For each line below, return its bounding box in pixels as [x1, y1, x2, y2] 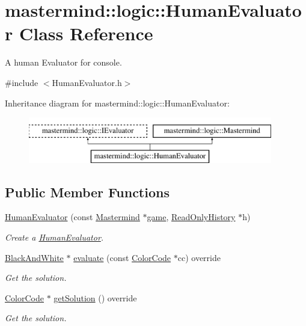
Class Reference [19, 21, 153, 46]
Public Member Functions [5, 182, 170, 201]
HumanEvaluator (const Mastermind [5, 211, 140, 223]
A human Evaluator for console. [5, 56, 122, 69]
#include [5, 76, 38, 88]
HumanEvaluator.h [52, 76, 122, 88]
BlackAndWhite [5, 251, 64, 263]
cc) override [177, 251, 221, 263]
